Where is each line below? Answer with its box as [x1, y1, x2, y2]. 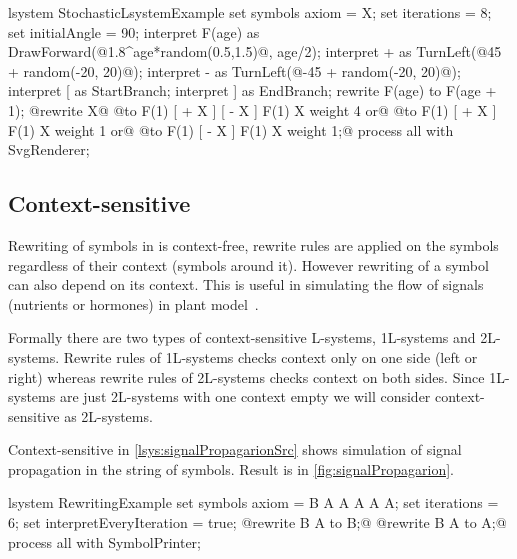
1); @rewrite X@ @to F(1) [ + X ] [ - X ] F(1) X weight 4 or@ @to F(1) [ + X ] [8, 99, 497, 120]
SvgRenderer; [8, 139, 90, 160]
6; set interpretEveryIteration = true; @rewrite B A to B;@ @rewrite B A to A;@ [8, 512, 507, 533]
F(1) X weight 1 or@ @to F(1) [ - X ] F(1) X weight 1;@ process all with [8, 119, 454, 140]
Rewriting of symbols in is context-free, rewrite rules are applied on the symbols [8, 234, 499, 255]
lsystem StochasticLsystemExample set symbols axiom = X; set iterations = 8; [8, 2, 492, 22]
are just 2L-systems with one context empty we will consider [59, 386, 431, 407]
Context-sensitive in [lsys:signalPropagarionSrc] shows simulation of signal [8, 439, 462, 460]
